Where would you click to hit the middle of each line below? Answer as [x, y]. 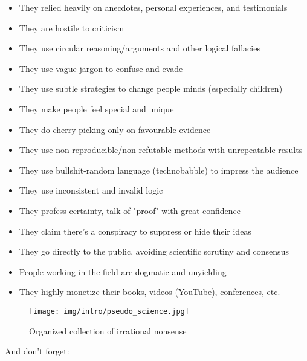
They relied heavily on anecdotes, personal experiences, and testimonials [153, 7]
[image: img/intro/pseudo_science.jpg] [109, 311]
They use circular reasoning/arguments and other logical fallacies [140, 48]
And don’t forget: [37, 351]
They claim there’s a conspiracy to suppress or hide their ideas [135, 231]
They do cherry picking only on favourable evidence [115, 129]
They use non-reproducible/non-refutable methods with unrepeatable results [161, 150]
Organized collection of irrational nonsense [108, 330]
